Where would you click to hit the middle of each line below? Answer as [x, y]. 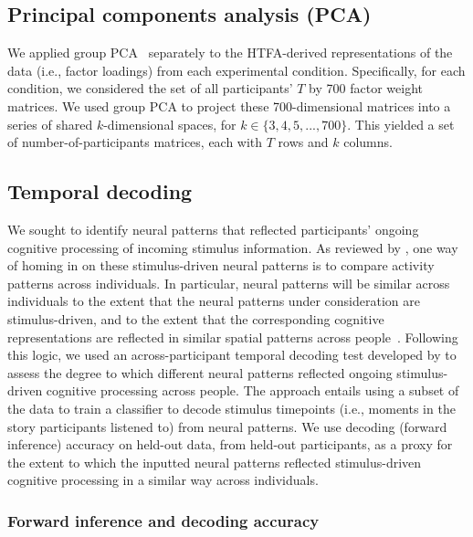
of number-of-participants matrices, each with [135, 142]
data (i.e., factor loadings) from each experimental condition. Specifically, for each [236, 70]
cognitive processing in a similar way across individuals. [163, 480]
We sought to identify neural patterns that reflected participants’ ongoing [213, 229]
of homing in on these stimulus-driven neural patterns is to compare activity [221, 265]
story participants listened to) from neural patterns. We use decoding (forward [227, 426]
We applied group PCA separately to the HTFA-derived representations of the [230, 53]
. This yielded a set [401, 124]
